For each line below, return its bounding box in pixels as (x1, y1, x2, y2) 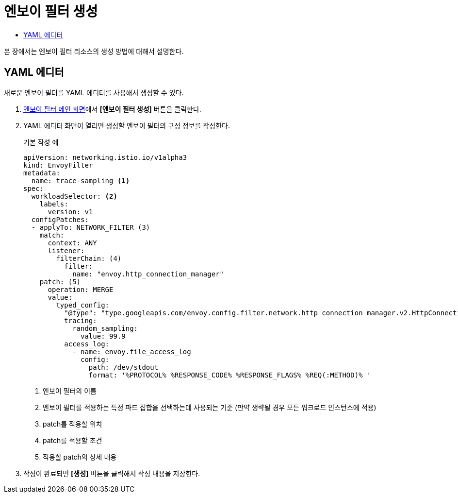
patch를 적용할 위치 (43, 419, 102, 428)
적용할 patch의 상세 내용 (43, 452, 117, 461)
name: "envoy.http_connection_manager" (72, 270, 224, 278)
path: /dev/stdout (88, 363, 159, 371)
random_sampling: (72, 324, 138, 332)
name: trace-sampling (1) (31, 176, 130, 185)
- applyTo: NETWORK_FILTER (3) (31, 223, 150, 231)
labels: (39, 200, 68, 208)
